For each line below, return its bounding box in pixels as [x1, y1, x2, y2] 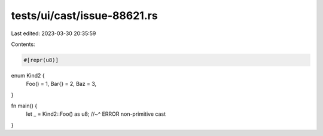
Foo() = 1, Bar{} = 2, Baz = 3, [26, 81, 97, 88]
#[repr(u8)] [23, 57, 59, 63]
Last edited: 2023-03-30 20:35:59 [11, 30, 96, 37]
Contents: [11, 41, 35, 48]
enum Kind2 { [11, 72, 45, 79]
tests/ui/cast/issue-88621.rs [11, 9, 158, 22]
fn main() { [11, 102, 38, 110]
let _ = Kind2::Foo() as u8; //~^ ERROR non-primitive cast [26, 110, 166, 118]
